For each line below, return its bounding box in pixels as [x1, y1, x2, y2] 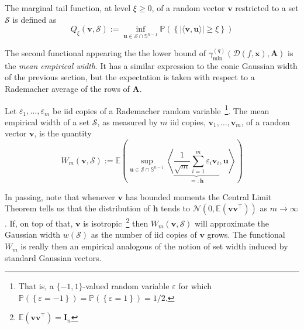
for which [178, 280, 212, 292]
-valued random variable [82, 280, 170, 292]
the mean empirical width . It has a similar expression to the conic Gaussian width [5, 59, 298, 71]
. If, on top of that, [5, 217, 73, 229]
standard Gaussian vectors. [5, 251, 102, 263]
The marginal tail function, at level [5, 2, 131, 13]
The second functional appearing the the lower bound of [5, 46, 206, 59]
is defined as [12, 13, 57, 25]
